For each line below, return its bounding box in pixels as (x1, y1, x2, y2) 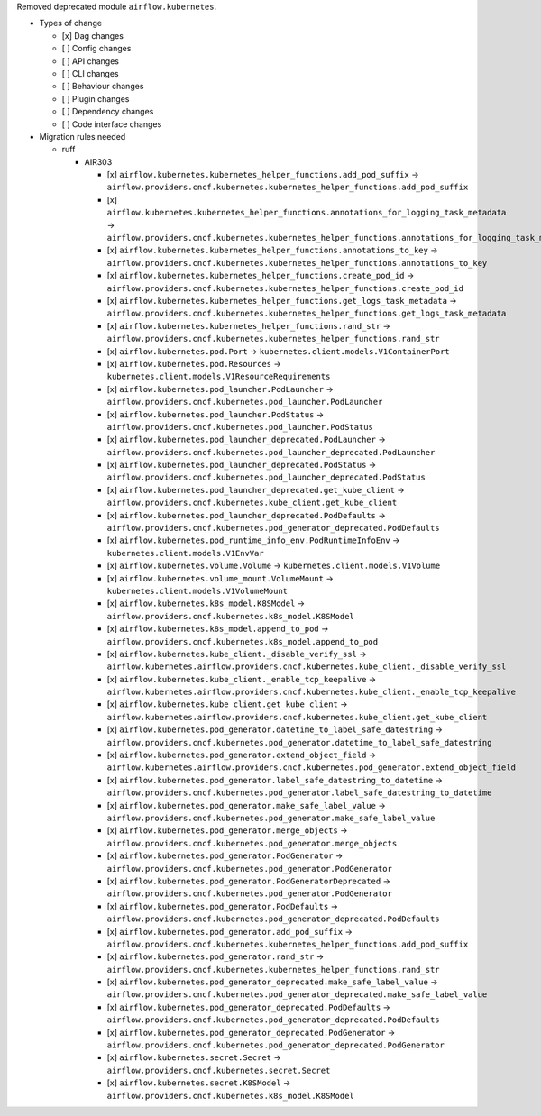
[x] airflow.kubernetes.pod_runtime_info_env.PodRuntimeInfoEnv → (106, 535, 400, 545)
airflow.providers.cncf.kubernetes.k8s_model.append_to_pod (106, 636, 379, 646)
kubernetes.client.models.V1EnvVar (106, 548, 265, 558)
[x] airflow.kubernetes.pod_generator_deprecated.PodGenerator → (106, 1027, 396, 1038)
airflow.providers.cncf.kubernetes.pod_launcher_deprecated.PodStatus (106, 472, 426, 482)
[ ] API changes (61, 55, 119, 67)
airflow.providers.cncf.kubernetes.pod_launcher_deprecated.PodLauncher (106, 447, 436, 457)
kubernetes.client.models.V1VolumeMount (106, 586, 289, 596)
